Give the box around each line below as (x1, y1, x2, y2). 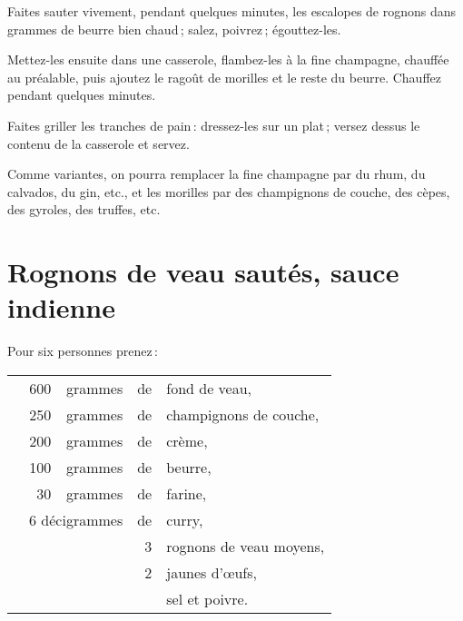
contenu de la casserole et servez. (7, 133, 190, 153)
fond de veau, (166, 377, 252, 399)
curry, (166, 508, 203, 530)
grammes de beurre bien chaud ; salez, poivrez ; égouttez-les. (7, 19, 341, 38)
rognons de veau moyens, (166, 535, 325, 557)
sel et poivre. (166, 587, 249, 609)
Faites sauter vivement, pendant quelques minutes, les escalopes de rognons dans (7, 2, 457, 20)
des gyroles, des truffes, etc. (7, 200, 161, 219)
